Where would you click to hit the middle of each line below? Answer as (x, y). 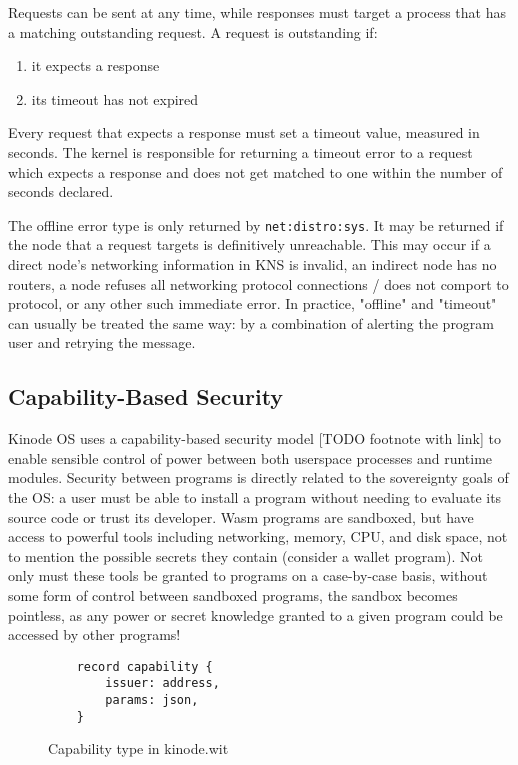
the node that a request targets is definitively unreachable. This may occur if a (249, 244)
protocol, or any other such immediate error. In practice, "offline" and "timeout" (252, 303)
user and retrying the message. (102, 342)
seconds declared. (61, 191)
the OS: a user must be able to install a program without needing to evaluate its (255, 496)
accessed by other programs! (94, 634)
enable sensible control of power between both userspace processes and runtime (250, 457)
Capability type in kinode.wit (138, 748)
